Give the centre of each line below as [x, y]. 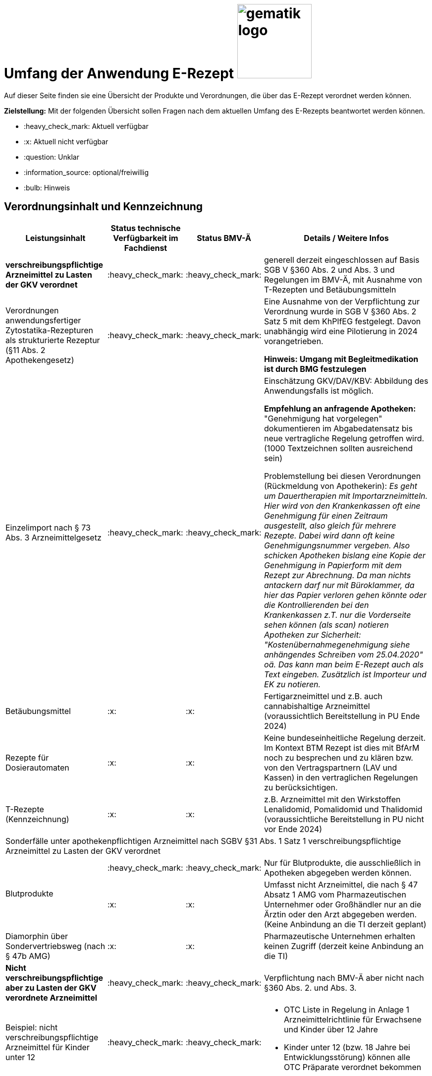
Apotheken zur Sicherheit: [313, 634]
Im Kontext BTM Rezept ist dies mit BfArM [342, 747]
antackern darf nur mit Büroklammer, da [339, 585]
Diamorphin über [37, 936]
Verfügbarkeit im [146, 238]
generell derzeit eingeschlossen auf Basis [342, 260]
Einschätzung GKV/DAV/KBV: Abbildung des [346, 381]
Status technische [146, 228]
